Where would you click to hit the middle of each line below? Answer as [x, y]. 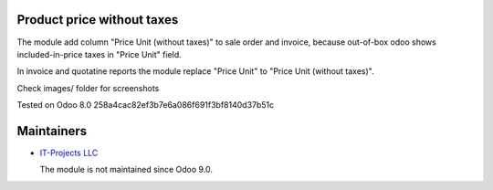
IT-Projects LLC [69, 153]
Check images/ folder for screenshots [88, 88]
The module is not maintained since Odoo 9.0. [126, 170]
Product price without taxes [98, 20]
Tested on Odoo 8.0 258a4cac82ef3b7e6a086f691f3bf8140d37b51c [146, 105]
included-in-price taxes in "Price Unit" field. [99, 54]
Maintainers [52, 131]
